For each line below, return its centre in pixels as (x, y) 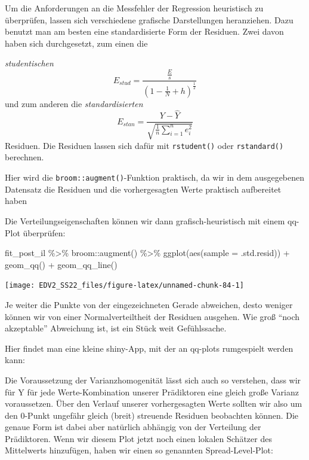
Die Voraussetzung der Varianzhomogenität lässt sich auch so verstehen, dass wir (153, 380)
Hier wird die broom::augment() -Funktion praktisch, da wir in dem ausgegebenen (155, 177)
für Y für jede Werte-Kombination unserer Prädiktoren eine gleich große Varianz (152, 392)
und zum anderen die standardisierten (74, 103)
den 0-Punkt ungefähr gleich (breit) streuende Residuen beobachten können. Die (152, 415)
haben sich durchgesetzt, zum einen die (76, 43)
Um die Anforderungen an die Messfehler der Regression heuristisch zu (134, 8)
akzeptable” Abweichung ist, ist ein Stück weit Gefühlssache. (116, 328)
